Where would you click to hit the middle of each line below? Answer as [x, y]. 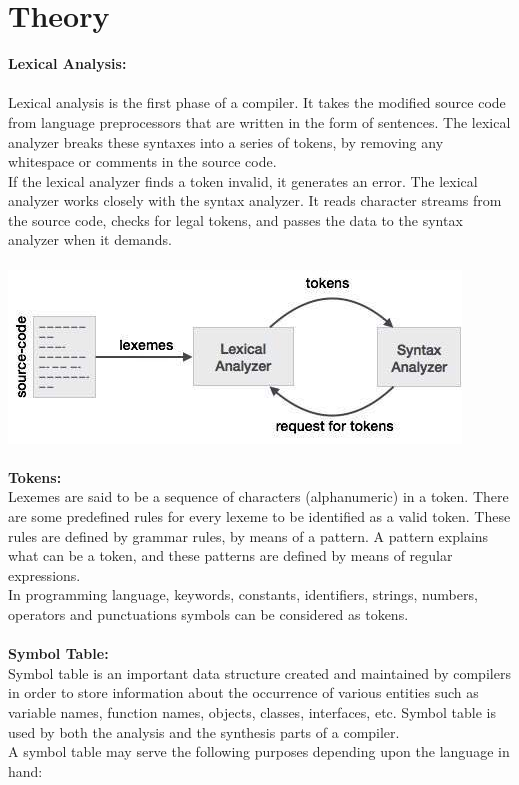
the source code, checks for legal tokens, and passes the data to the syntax [235, 219]
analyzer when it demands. [90, 239]
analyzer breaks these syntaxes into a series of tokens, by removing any [226, 141]
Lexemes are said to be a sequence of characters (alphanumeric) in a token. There [258, 496]
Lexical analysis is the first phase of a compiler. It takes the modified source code [257, 102]
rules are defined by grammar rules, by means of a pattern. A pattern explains [248, 535]
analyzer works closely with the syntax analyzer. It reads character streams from [255, 200]
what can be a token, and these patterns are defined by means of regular [230, 555]
